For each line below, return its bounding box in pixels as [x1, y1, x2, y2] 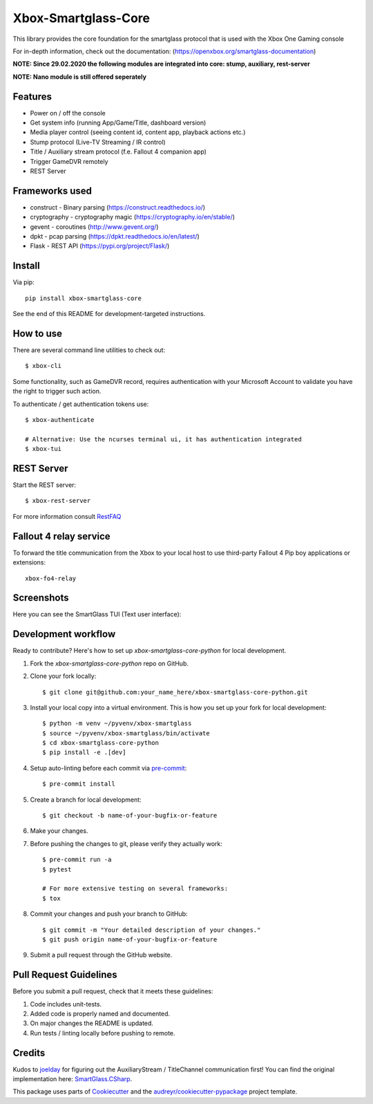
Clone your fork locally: [30, 672, 97, 681]
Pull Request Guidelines [12, 969, 117, 981]
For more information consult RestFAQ [12, 512, 122, 520]
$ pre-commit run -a [42, 856, 112, 864]
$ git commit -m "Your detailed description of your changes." [42, 926, 261, 934]
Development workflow [12, 628, 116, 640]
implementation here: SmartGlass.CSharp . [12, 1075, 133, 1083]
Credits [12, 1047, 46, 1058]
